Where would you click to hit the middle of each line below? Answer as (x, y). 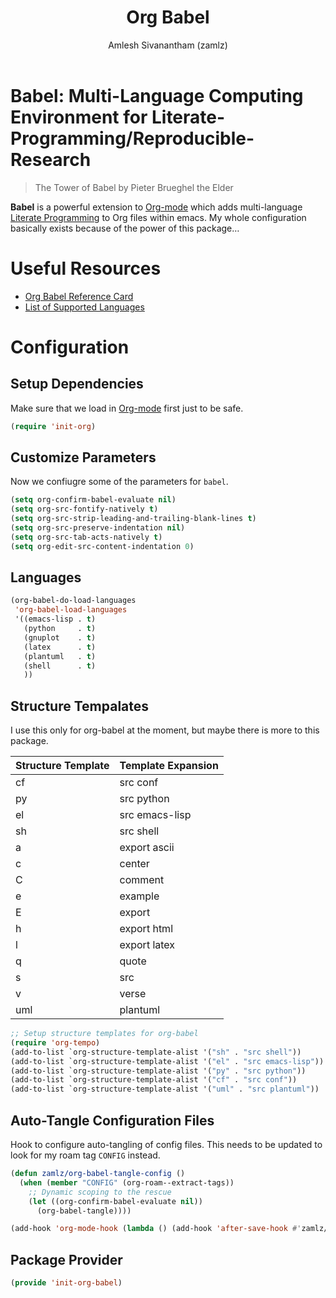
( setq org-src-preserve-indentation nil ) (98, 527)
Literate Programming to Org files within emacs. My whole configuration (158, 217)
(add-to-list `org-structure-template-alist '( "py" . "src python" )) (158, 1071)
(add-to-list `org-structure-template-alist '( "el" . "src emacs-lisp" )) (167, 1061)
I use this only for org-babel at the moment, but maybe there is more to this (165, 730)
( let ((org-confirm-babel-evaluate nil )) (115, 1201)
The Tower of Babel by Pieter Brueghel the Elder (134, 187)
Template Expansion (169, 766)
